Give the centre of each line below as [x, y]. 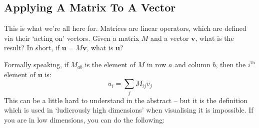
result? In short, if [32, 48]
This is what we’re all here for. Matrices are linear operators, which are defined [125, 28]
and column [192, 64]
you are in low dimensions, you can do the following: [84, 119]
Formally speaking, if [36, 64]
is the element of [110, 64]
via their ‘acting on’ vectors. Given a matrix [72, 38]
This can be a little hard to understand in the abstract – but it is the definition [126, 100]
